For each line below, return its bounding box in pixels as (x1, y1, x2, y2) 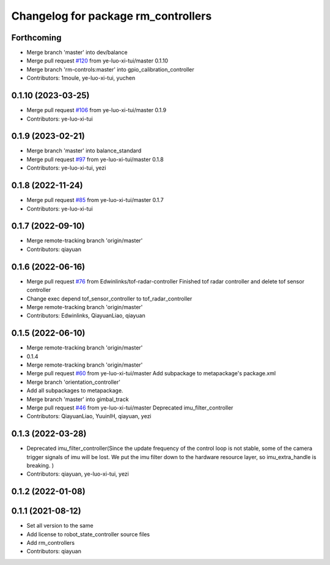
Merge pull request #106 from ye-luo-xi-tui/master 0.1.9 (26, 107, 167, 114)
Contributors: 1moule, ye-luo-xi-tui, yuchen (26, 74, 136, 82)
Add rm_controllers (26, 539, 75, 547)
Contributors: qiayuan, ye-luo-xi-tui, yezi (26, 470, 130, 477)
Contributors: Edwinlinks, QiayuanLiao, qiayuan (26, 312, 146, 320)
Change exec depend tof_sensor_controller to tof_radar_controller (26, 294, 193, 302)
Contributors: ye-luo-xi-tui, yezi (26, 164, 106, 171)
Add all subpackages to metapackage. (26, 387, 123, 394)
